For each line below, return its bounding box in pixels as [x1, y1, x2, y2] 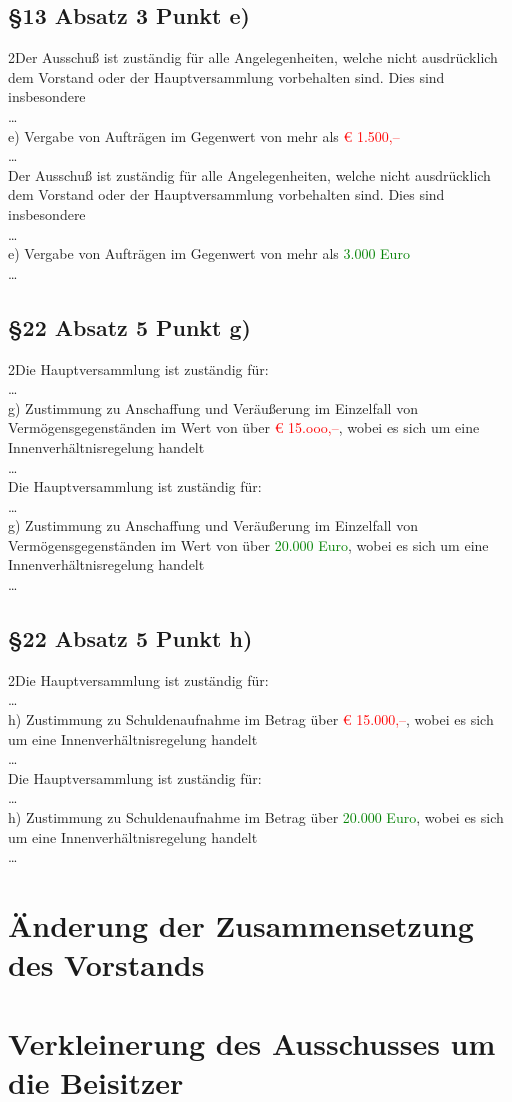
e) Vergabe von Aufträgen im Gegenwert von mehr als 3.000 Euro [8, 243, 410, 264]
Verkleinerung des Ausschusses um [8, 1022, 496, 1063]
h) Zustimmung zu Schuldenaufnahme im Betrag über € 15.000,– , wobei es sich [8, 709, 494, 730]
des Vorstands [8, 944, 205, 985]
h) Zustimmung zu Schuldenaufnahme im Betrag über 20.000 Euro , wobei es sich [8, 807, 504, 828]
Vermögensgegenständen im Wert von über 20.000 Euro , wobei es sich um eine [8, 534, 489, 555]
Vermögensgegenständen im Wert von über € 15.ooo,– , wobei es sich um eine [8, 417, 480, 438]
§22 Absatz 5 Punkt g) [8, 311, 251, 342]
